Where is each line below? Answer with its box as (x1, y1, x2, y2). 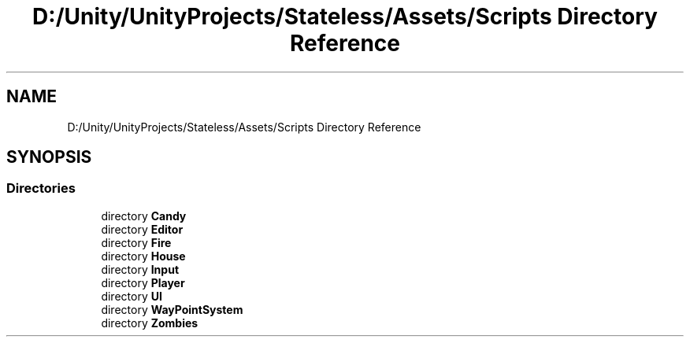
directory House (101, 249, 186, 263)
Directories (6, 180, 76, 197)
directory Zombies (101, 315, 198, 330)
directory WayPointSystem (101, 302, 243, 316)
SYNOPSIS (6, 147, 92, 168)
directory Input (101, 262, 180, 276)
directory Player (101, 275, 185, 290)
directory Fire (101, 235, 172, 249)
